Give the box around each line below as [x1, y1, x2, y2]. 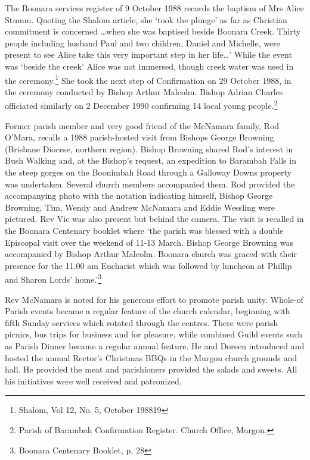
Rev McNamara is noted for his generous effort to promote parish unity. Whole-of [5, 293, 303, 305]
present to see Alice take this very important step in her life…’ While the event [5, 48, 292, 61]
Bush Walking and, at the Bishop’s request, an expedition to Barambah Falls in [5, 154, 296, 167]
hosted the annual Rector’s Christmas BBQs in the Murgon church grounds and [5, 351, 297, 364]
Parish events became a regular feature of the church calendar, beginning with [5, 305, 290, 317]
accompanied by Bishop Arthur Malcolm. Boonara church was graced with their [5, 248, 297, 260]
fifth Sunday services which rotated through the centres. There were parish [5, 316, 278, 328]
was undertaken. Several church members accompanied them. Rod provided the [5, 177, 295, 190]
